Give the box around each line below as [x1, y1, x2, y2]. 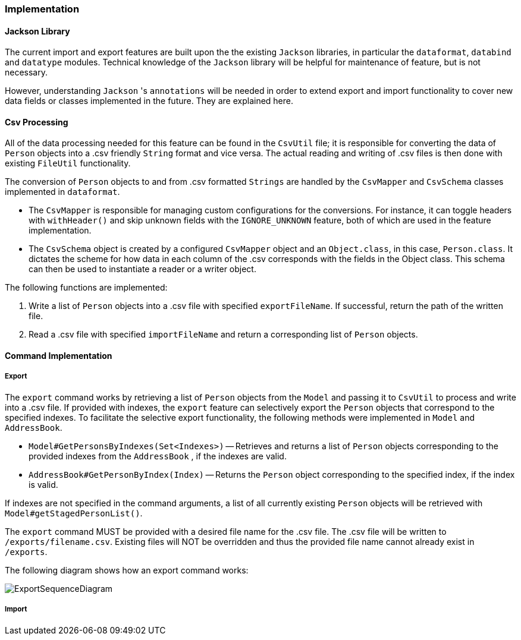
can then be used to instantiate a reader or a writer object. [29, 264, 256, 275]
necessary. [5, 67, 48, 78]
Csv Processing [5, 116, 68, 127]
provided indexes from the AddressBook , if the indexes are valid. [29, 450, 287, 461]
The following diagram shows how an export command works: [5, 565, 249, 575]
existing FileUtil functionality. [5, 158, 131, 169]
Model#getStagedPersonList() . [5, 507, 143, 518]
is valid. [29, 479, 58, 490]
